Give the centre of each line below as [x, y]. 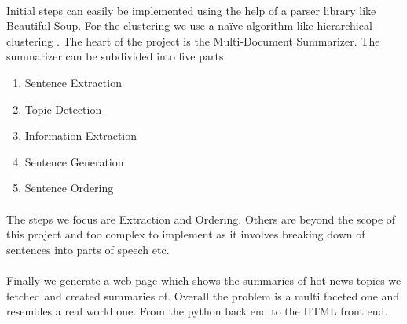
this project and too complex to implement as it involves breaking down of [186, 234]
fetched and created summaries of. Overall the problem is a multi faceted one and [203, 295]
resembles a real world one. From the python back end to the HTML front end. [197, 311]
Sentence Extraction [73, 82]
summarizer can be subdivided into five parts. [117, 56]
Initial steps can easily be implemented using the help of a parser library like [191, 10]
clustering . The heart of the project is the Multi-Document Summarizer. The [193, 40]
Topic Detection [63, 109]
